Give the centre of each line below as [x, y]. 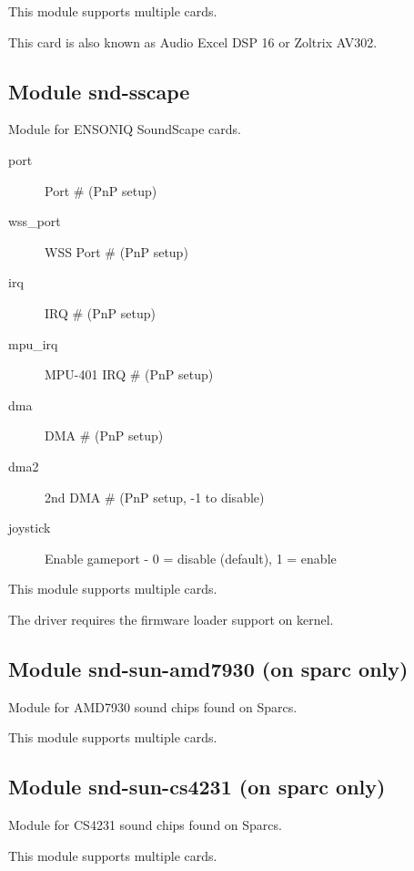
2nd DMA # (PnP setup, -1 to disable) [155, 497]
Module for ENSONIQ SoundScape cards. [125, 129]
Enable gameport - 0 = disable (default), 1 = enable [191, 558]
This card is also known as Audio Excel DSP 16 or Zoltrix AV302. [193, 41]
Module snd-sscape [99, 91]
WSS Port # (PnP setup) [116, 251]
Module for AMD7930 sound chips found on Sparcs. [153, 706]
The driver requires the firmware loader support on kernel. [171, 619]
